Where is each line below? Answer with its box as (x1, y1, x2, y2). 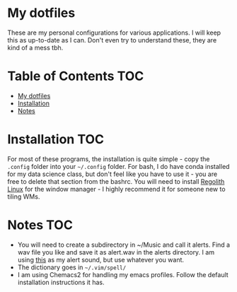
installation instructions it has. (17, 278, 105, 286)
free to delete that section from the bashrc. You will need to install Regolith (7, 177, 225, 185)
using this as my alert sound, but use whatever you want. (17, 255, 185, 264)
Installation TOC (7, 132, 105, 148)
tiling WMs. (7, 192, 40, 201)
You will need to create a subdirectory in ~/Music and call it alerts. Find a (17, 240, 231, 249)
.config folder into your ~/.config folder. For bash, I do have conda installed (7, 162, 230, 170)
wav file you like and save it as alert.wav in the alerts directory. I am (17, 247, 214, 256)
